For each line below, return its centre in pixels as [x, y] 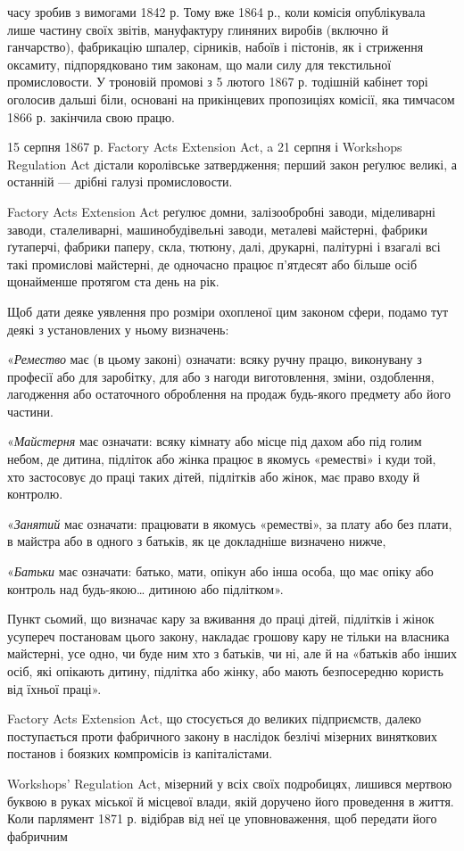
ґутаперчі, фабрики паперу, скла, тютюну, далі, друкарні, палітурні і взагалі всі [224, 247]
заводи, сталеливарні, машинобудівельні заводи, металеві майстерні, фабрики [217, 229]
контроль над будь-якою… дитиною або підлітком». [145, 588]
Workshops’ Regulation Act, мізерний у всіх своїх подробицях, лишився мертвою [230, 783]
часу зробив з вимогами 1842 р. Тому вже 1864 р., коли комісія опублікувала [216, 12]
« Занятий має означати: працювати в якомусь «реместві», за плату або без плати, [230, 523]
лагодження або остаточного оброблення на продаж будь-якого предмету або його [229, 394]
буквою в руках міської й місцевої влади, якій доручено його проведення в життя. [231, 801]
